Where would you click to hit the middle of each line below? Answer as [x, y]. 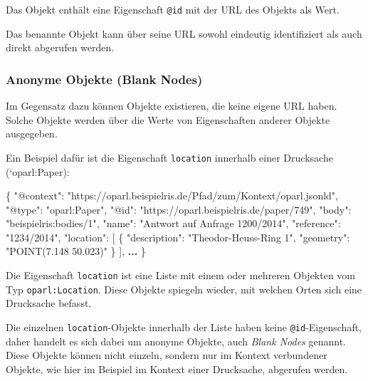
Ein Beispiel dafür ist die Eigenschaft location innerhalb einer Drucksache [169, 157]
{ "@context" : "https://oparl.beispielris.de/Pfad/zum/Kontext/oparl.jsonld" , [172, 195]
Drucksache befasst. [49, 303]
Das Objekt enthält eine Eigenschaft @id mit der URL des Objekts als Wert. [173, 9]
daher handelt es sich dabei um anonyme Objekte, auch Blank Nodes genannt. [176, 341]
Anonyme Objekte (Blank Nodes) [104, 79]
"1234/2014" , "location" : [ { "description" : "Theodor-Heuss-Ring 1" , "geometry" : [178, 237]
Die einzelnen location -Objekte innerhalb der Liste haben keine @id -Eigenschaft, [184, 327]
